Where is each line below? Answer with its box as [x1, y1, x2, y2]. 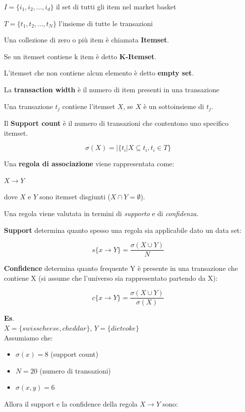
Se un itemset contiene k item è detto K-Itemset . [4, 51, 157, 61]
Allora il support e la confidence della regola [4, 399, 138, 409]
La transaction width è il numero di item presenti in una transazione [4, 84, 219, 94]
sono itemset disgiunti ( [39, 191, 110, 202]
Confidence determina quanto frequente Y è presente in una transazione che [4, 263, 238, 273]
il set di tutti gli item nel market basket [56, 1, 176, 11]
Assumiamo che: [4, 332, 53, 342]
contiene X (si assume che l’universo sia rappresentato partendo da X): [4, 272, 218, 283]
